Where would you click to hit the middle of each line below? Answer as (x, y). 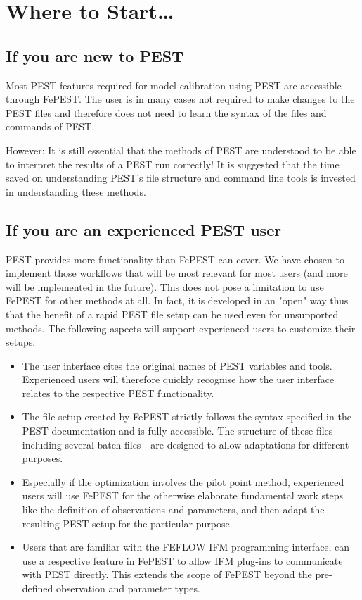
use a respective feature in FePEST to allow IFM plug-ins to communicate (182, 560)
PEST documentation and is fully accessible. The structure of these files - (181, 431)
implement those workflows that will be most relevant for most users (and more (177, 273)
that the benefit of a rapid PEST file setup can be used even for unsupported (172, 314)
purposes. (43, 458)
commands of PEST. (50, 126)
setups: (21, 342)
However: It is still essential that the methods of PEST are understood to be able (181, 150)
